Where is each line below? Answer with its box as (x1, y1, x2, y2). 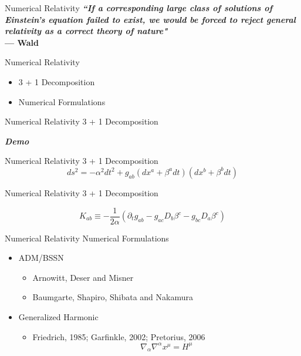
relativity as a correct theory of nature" (5, 25, 168, 37)
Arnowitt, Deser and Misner (32, 271, 134, 283)
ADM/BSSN (18, 251, 64, 264)
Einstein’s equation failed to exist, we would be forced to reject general (5, 13, 296, 25)
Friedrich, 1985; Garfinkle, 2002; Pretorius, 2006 (32, 330, 205, 342)
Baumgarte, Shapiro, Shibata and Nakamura (32, 291, 193, 303)
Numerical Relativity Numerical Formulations (5, 231, 169, 244)
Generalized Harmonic (18, 310, 99, 323)
